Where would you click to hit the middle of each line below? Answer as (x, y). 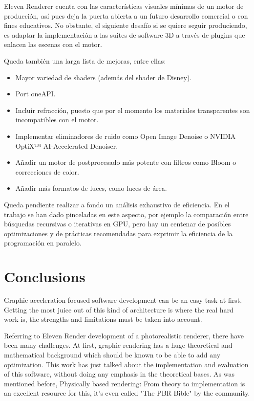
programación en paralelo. (43, 243)
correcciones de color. (47, 171)
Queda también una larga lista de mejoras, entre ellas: (85, 60)
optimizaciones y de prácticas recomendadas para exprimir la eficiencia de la (118, 233)
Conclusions (45, 277)
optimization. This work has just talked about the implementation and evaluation (126, 364)
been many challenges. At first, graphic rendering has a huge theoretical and (118, 345)
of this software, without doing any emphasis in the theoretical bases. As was (119, 374)
